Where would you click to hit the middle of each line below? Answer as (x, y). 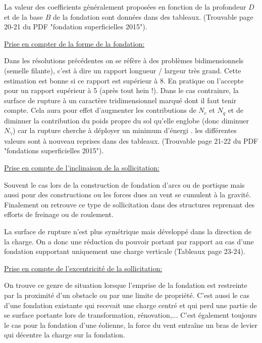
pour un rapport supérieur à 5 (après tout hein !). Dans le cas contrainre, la (121, 90)
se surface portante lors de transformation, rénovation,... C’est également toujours (130, 315)
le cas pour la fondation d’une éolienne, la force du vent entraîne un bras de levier (131, 325)
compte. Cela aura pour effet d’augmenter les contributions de (100, 110)
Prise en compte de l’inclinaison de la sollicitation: (82, 168)
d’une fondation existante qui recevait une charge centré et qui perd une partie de (130, 305)
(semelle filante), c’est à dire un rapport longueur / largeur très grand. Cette (123, 70)
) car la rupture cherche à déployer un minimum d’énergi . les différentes (125, 130)
